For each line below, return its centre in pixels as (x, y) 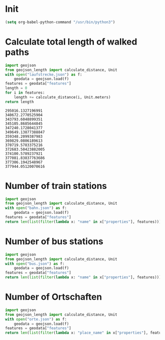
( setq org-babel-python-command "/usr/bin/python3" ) (60, 22)
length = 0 (16, 88)
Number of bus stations (54, 241)
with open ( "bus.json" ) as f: (35, 263)
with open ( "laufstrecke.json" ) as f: (44, 75)
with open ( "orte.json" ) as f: (36, 319)
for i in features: (25, 93)
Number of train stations (56, 186)
